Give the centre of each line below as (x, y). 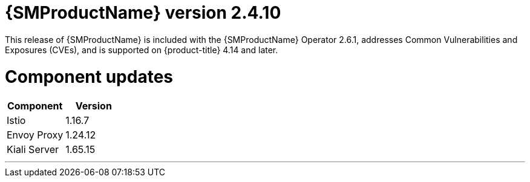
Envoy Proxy (35, 135)
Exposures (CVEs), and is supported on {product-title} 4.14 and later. (142, 50)
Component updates (89, 76)
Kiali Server (33, 150)
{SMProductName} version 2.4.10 (143, 13)
